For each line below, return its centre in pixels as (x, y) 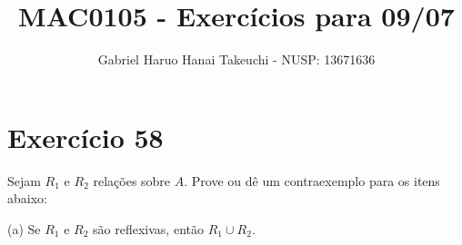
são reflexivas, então (148, 228)
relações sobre (132, 180)
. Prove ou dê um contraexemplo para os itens (312, 180)
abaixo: (27, 198)
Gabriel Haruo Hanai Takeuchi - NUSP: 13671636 (236, 59)
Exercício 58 (85, 137)
